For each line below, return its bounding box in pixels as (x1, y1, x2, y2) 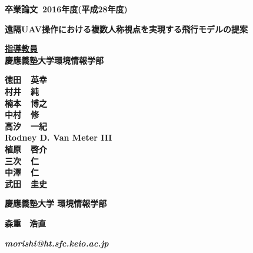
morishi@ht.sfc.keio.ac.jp (5, 237, 109, 249)
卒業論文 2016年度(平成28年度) (5, 3, 128, 15)
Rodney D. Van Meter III (5, 131, 112, 144)
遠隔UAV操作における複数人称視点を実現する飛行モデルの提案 (5, 22, 248, 35)
